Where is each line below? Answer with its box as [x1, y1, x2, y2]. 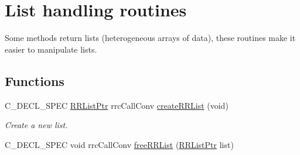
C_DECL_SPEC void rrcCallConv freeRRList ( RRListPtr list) [5, 138, 234, 150]
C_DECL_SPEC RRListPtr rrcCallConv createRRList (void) [5, 99, 229, 111]
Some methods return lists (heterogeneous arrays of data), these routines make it [5, 32, 296, 44]
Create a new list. [5, 119, 68, 131]
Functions [5, 71, 64, 89]
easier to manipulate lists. [5, 43, 97, 55]
